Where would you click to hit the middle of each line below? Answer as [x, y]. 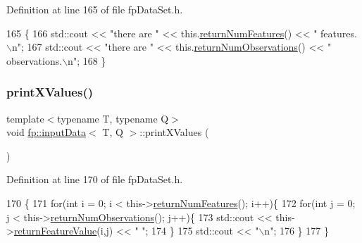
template [25, 118]
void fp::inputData [46, 132]
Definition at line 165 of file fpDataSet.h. [95, 9]
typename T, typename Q [113, 118]
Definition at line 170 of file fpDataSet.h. [95, 179]
